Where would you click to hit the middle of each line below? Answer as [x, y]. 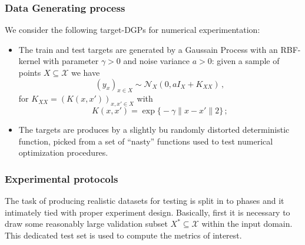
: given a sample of [246, 61]
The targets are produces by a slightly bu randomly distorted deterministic [154, 130]
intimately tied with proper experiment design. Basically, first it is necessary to [147, 212]
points [30, 72]
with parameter [71, 61]
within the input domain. [247, 224]
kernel [29, 61]
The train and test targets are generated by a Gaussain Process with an [148, 49]
